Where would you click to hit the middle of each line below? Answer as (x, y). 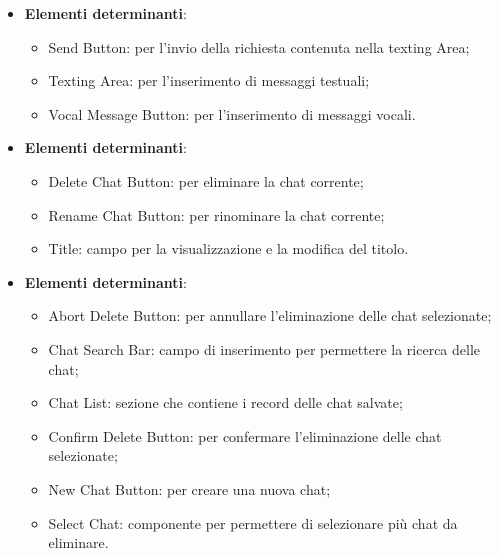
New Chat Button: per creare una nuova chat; (189, 488)
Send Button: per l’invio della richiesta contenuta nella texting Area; (259, 46)
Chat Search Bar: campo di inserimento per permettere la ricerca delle (264, 348)
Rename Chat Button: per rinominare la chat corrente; (216, 214)
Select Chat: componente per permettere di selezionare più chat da (253, 522)
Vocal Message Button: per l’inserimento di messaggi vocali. (232, 113)
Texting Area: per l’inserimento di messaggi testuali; (209, 80)
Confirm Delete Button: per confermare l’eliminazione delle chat (245, 435)
